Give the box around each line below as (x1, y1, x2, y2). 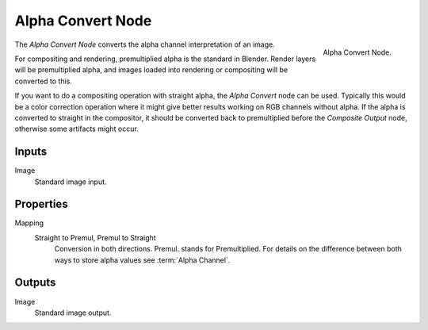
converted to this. (14, 76, 73, 86)
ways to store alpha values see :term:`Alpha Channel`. (54, 255, 231, 265)
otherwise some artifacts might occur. (14, 124, 139, 134)
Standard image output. (34, 308, 112, 317)
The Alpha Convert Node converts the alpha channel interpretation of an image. (14, 40, 275, 49)
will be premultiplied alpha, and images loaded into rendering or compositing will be (14, 65, 289, 75)
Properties (14, 198, 68, 211)
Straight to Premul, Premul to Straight (34, 232, 156, 242)
